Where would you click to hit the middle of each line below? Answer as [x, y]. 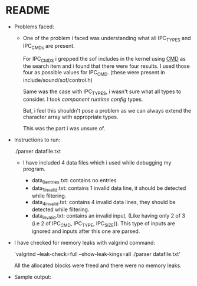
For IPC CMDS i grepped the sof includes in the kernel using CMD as [104, 59]
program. [34, 169]
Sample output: [32, 277]
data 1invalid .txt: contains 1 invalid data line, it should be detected [109, 188]
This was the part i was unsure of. [64, 128]
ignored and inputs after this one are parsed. [86, 231]
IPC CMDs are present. [49, 46]
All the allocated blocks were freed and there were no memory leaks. [98, 265]
